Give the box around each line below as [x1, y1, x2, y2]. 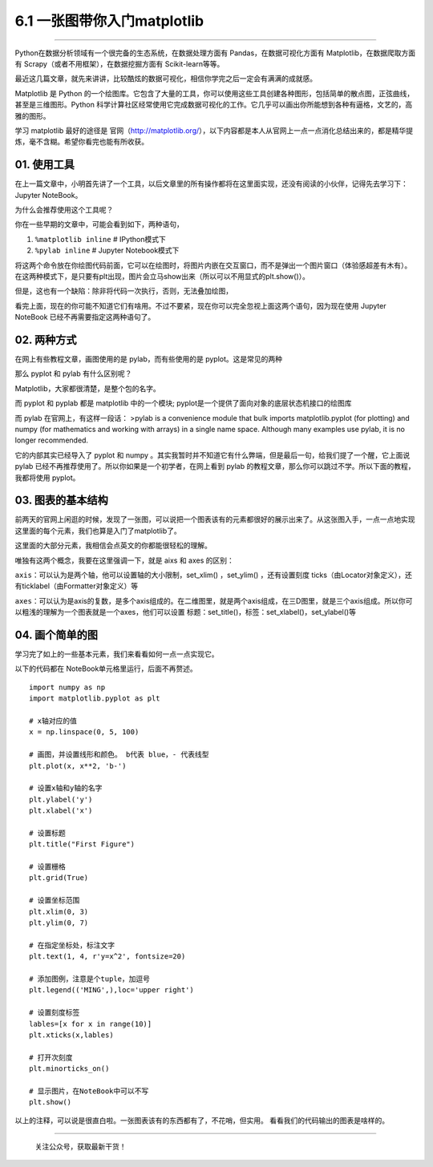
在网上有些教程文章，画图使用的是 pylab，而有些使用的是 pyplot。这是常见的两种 [14, 354, 283, 364]
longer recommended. [14, 435, 88, 445]
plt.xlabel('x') [29, 806, 93, 815]
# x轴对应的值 [29, 717, 78, 725]
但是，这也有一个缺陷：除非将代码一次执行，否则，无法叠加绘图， [14, 286, 233, 296]
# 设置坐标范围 [29, 896, 80, 905]
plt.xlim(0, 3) [29, 907, 89, 916]
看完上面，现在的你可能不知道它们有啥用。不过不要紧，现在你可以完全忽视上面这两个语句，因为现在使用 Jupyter [14, 301, 386, 310]
